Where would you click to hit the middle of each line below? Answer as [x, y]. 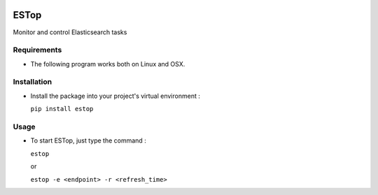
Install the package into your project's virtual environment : [115, 96]
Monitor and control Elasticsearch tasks [70, 32]
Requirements [37, 50]
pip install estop [62, 109]
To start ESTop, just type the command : [88, 140]
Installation [33, 82]
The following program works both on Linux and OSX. [108, 64]
